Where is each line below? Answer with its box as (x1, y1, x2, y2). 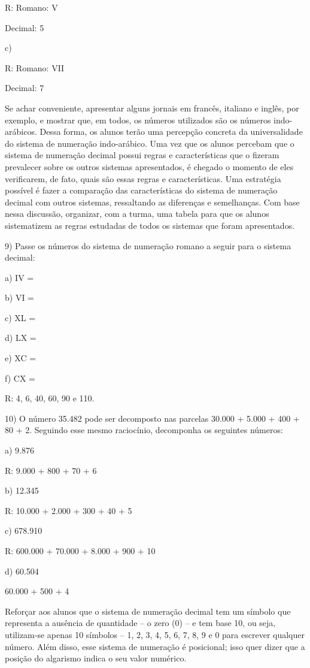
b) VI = (5, 291, 34, 304)
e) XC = (5, 352, 37, 364)
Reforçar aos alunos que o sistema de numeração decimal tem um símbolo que (5, 604, 291, 617)
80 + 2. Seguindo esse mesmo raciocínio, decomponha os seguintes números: (5, 424, 283, 436)
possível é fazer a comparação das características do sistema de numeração (5, 184, 278, 197)
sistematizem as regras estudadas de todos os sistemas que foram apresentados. (5, 219, 295, 231)
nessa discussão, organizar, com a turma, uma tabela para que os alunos (5, 207, 269, 220)
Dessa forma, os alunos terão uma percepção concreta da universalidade (39, 125, 303, 138)
